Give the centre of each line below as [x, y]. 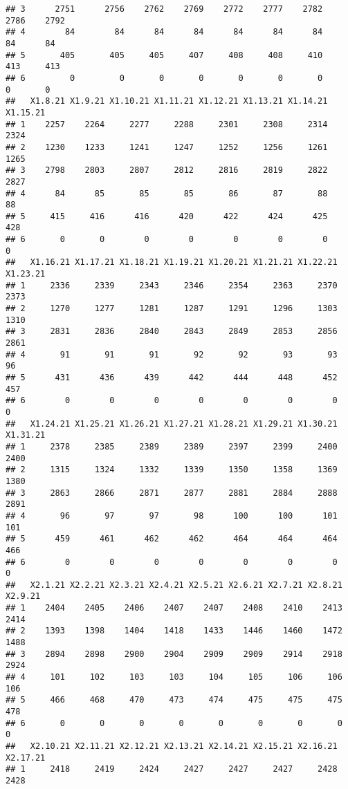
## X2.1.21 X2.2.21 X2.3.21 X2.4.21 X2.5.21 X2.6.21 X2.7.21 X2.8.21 [174, 585]
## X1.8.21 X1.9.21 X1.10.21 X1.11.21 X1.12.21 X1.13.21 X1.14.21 [167, 101]
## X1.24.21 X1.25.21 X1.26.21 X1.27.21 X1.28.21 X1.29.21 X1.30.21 [172, 424]
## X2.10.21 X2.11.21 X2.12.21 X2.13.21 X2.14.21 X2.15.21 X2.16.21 [172, 746]
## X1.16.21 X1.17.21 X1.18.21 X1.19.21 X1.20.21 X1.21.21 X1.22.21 [172, 262]
